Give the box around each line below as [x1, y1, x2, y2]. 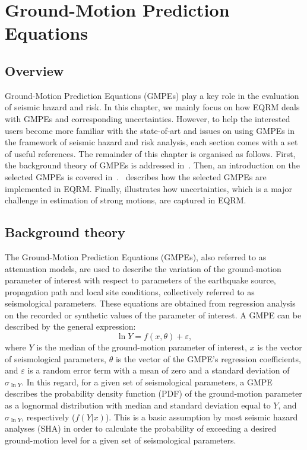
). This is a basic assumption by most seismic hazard [105, 410, 298, 423]
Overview [5, 61, 64, 79]
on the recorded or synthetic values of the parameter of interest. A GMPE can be [5, 308, 302, 321]
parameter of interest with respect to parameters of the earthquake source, [5, 274, 276, 286]
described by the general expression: [5, 320, 136, 333]
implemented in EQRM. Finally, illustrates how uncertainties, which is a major [5, 182, 293, 194]
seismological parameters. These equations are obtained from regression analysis [5, 297, 296, 309]
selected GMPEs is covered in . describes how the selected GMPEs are [5, 170, 267, 183]
